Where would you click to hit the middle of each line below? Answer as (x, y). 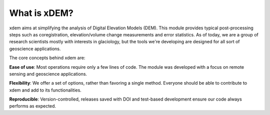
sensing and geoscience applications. (48, 74)
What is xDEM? (41, 13)
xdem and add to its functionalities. (45, 90)
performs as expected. (33, 106)
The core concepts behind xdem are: (47, 58)
